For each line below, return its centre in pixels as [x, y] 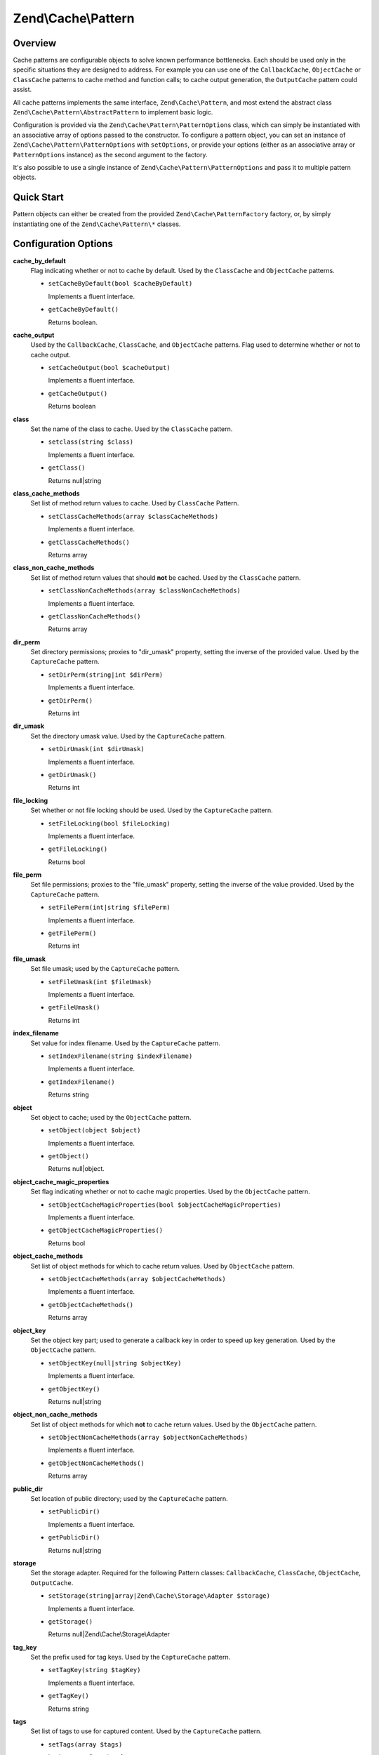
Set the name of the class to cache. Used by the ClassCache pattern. [132, 429]
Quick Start [38, 198]
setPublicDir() [74, 1512]
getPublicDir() [74, 1538]
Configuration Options [63, 244]
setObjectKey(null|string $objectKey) [115, 1363]
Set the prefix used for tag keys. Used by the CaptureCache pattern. [131, 1657]
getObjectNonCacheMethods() [97, 1463]
